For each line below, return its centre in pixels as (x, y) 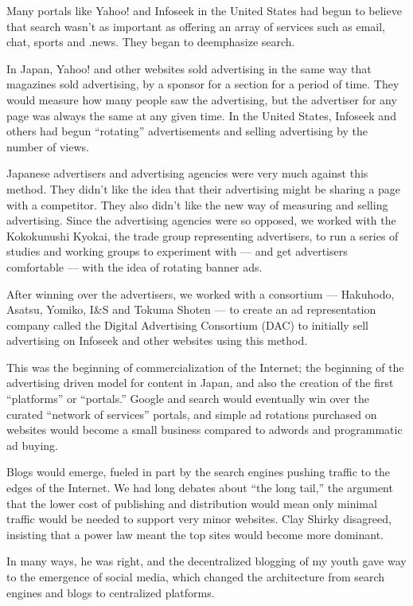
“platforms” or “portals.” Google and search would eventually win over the (188, 399)
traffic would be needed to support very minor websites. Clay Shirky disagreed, (199, 519)
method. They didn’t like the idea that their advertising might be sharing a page (203, 188)
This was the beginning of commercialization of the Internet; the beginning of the (205, 367)
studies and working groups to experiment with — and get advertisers (177, 251)
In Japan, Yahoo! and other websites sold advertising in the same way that (189, 68)
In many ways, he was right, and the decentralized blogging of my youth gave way (206, 561)
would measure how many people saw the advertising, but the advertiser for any (202, 99)
